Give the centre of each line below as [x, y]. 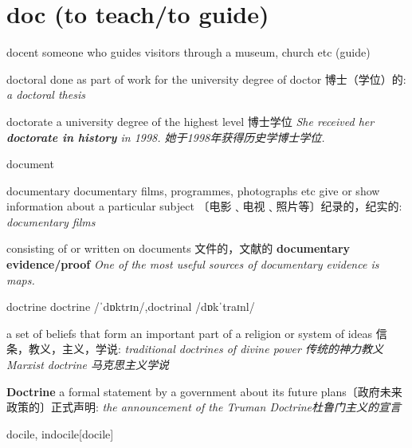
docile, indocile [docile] [60, 433]
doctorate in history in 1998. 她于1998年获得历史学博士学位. [166, 137]
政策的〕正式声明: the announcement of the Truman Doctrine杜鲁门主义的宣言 [204, 407]
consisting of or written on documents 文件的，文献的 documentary [179, 248]
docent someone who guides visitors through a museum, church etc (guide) [188, 52]
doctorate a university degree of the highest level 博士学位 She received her [190, 121]
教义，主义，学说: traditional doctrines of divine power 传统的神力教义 [206, 349]
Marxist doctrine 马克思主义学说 [88, 365]
